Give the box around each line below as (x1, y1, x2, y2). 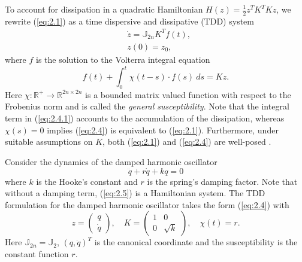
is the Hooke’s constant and (36, 175, 138, 187)
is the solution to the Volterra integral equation (36, 53, 210, 65)
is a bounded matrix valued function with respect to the (85, 88, 291, 100)
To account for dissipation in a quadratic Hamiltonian (5, 3, 203, 15)
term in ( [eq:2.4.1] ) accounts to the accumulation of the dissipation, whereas (5, 112, 285, 124)
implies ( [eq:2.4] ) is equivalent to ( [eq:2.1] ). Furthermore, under (47, 123, 279, 136)
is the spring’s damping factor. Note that (147, 175, 298, 187)
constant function (5, 248, 69, 260)
